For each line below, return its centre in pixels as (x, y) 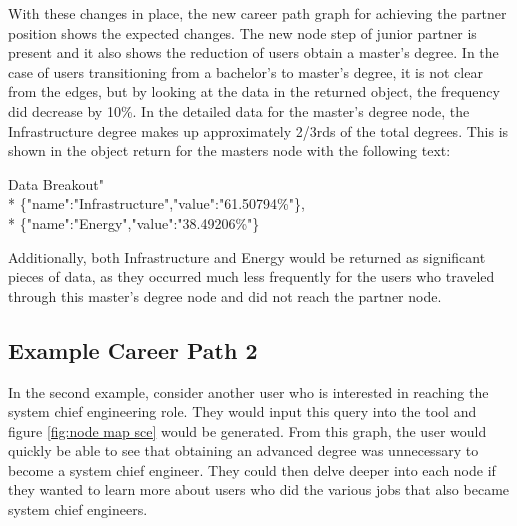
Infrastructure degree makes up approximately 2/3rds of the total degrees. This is (258, 130)
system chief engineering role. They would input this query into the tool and (242, 411)
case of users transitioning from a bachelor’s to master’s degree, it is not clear (245, 71)
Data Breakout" (56, 183)
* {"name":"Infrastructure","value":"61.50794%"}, (156, 203)
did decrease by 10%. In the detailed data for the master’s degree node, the (239, 110)
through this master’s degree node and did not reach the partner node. (225, 295)
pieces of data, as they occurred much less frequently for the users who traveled (251, 276)
